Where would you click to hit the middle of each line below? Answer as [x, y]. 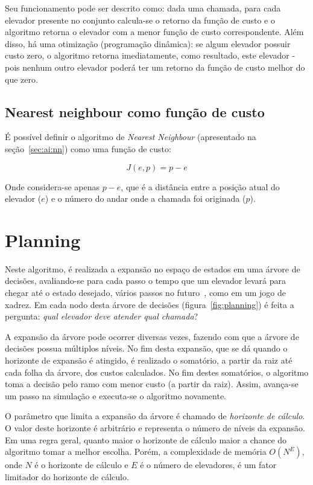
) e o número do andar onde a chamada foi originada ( [145, 198]
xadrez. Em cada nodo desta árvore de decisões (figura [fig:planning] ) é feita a [150, 304]
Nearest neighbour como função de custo [135, 111]
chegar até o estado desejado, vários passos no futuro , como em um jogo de [146, 293]
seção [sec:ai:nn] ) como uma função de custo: [88, 148]
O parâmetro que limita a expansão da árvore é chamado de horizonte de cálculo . [155, 416]
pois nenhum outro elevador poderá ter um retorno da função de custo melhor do [155, 67]
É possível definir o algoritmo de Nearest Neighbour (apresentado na [131, 137]
